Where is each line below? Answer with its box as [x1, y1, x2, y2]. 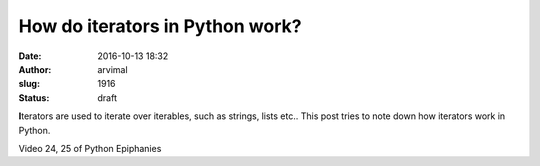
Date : [18, 50, 42, 62]
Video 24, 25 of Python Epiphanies [18, 142, 162, 154]
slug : [18, 78, 40, 90]
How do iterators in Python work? [18, 15, 302, 37]
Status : [18, 91, 50, 104]
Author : [18, 63, 52, 75]
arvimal [97, 63, 129, 75]
